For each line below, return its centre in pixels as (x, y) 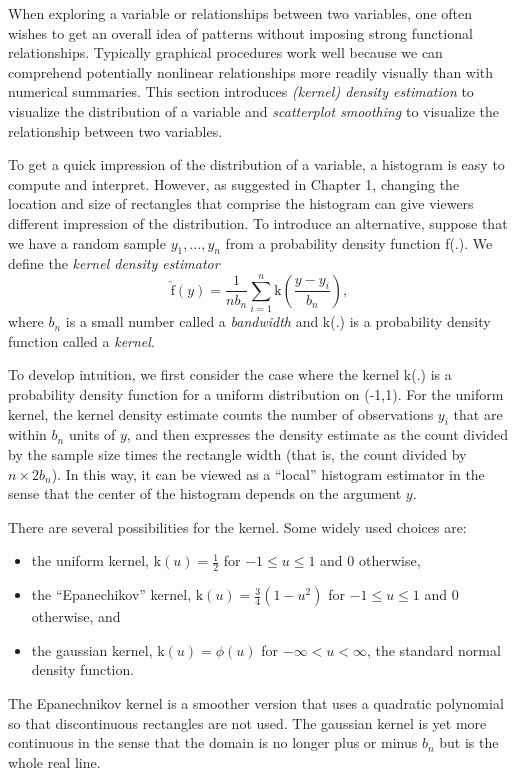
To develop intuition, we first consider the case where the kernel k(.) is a (230, 374)
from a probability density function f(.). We (359, 242)
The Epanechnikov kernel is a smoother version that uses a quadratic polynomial (256, 703)
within (27, 434)
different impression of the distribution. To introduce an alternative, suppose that (258, 222)
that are (478, 413)
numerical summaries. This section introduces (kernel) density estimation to (241, 91)
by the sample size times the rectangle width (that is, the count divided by (237, 454)
